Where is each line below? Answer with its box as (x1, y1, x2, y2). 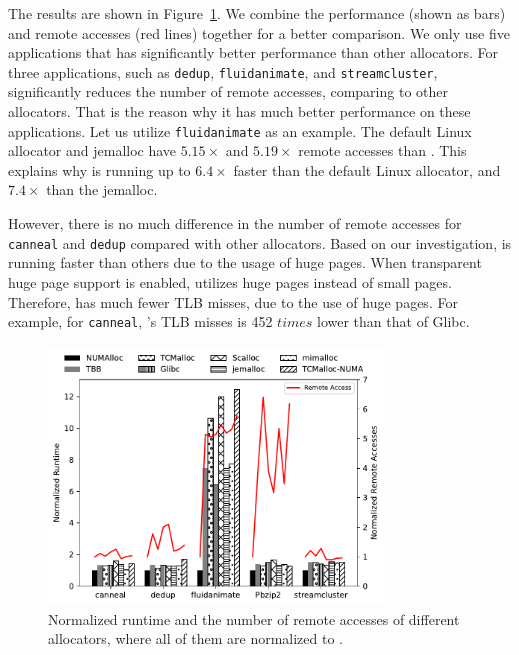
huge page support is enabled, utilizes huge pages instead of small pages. (8, 271, 452, 292)
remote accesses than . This (298, 140, 467, 161)
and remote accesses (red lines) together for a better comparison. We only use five (8, 22, 510, 43)
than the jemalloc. (46, 179, 158, 200)
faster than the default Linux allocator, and (233, 159, 501, 180)
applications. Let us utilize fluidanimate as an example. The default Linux (8, 120, 472, 141)
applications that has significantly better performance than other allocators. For (8, 42, 499, 63)
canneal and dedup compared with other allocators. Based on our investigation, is (8, 232, 512, 253)
